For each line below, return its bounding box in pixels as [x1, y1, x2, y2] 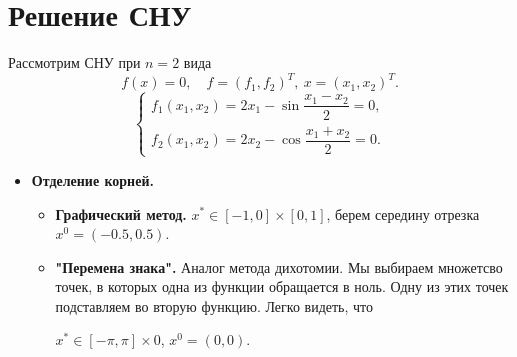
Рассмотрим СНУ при [8, 52, 141, 73]
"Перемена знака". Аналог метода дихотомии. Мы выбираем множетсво [55, 256, 503, 277]
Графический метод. [55, 203, 187, 224]
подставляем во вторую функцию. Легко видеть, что [55, 295, 374, 316]
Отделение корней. [31, 169, 154, 190]
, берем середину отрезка [326, 203, 480, 224]
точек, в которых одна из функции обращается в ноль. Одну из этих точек [55, 276, 509, 297]
